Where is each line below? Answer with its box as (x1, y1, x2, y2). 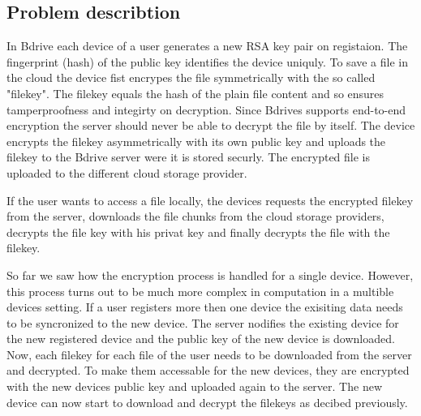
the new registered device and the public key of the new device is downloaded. (6, 330, 395, 347)
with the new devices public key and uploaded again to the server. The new (6, 378, 382, 395)
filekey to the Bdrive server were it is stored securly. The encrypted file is (6, 148, 371, 165)
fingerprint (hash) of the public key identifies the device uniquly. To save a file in (6, 53, 409, 70)
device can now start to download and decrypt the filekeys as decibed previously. (6, 393, 408, 410)
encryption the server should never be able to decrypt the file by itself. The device (6, 117, 415, 134)
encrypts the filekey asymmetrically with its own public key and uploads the (6, 132, 386, 149)
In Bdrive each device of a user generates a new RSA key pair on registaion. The (6, 37, 408, 54)
